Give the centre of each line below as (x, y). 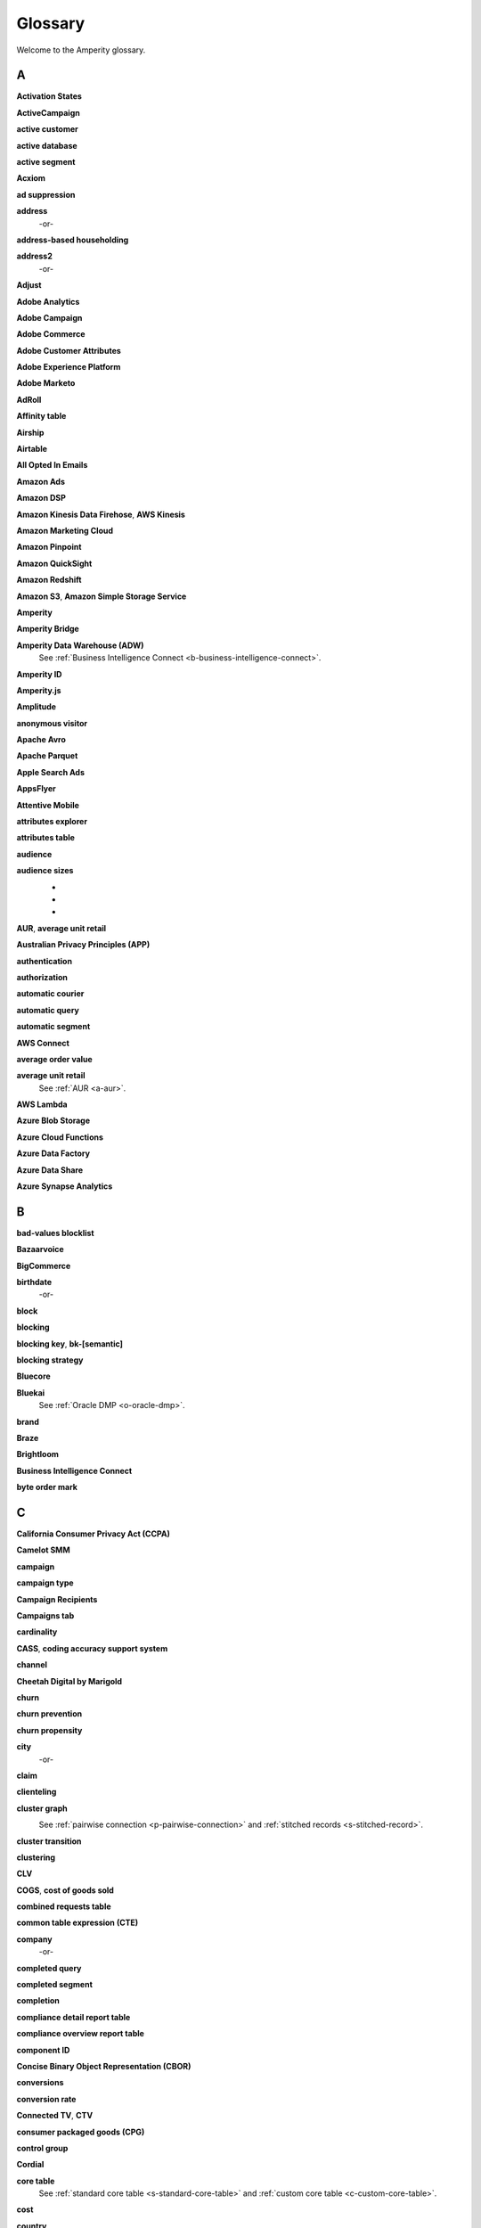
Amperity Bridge (48, 629)
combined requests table (64, 1906)
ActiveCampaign (48, 112)
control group (42, 2148)
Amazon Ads (41, 481)
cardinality (37, 1632)
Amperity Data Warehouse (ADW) (80, 645)
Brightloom (38, 1454)
